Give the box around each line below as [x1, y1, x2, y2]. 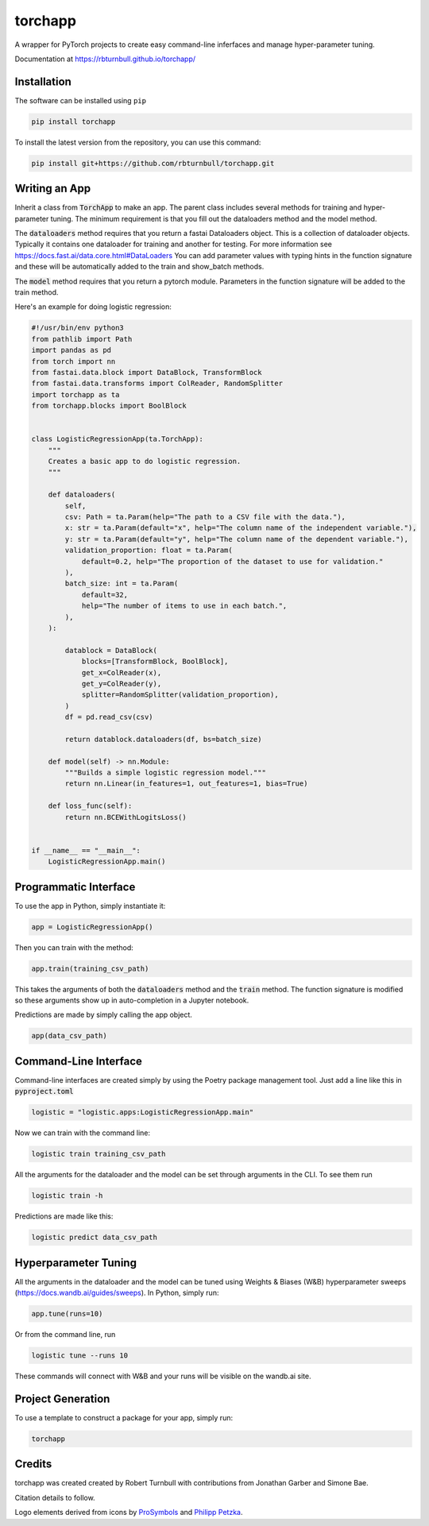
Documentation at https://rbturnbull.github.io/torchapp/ [14, 54, 196, 64]
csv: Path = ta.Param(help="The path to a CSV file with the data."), [64, 512, 346, 522]
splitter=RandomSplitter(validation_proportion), [81, 690, 279, 699]
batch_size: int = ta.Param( [64, 579, 179, 588]
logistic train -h [31, 1192, 103, 1200]
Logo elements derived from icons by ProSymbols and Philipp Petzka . [14, 1508, 243, 1517]
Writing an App [14, 182, 91, 195]
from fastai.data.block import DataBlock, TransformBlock [31, 368, 262, 377]
